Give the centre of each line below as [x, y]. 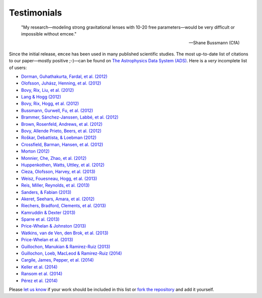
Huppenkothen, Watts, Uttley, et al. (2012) [63, 165]
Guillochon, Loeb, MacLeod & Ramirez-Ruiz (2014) [72, 253]
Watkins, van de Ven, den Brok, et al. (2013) [65, 233]
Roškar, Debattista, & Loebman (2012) [59, 138]
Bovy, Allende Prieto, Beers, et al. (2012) [61, 131]
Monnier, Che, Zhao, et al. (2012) [54, 158]
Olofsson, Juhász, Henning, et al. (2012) [61, 83]
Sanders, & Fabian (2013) [46, 192]
